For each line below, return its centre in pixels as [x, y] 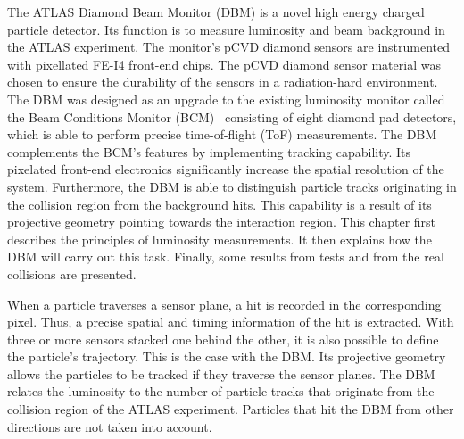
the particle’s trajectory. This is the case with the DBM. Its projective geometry [227, 356]
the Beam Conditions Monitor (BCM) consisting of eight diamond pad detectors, [232, 116]
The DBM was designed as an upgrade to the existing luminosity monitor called [226, 99]
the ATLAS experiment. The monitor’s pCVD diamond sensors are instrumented [229, 47]
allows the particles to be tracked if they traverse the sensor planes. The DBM [221, 373]
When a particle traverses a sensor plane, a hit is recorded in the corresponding [224, 304]
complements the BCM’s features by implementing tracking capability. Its [209, 151]
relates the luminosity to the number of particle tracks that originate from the [221, 391]
